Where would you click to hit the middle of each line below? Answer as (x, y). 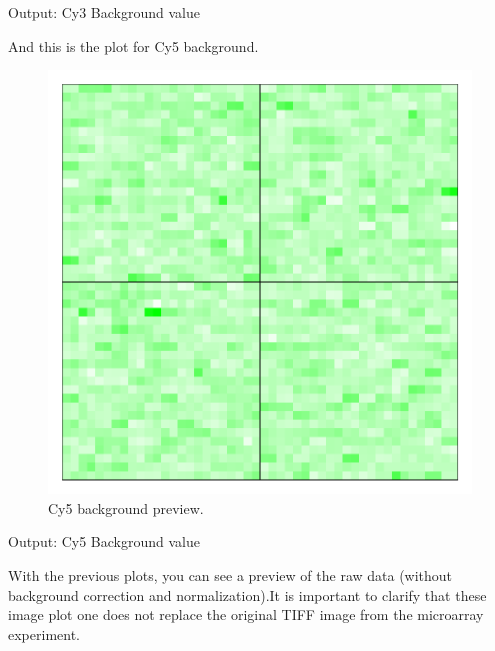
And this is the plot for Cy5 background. (133, 45)
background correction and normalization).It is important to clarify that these (247, 594)
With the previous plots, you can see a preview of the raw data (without (230, 574)
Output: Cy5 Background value (104, 541)
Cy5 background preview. (126, 507)
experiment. (44, 633)
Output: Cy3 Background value (104, 12)
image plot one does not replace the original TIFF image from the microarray (246, 614)
